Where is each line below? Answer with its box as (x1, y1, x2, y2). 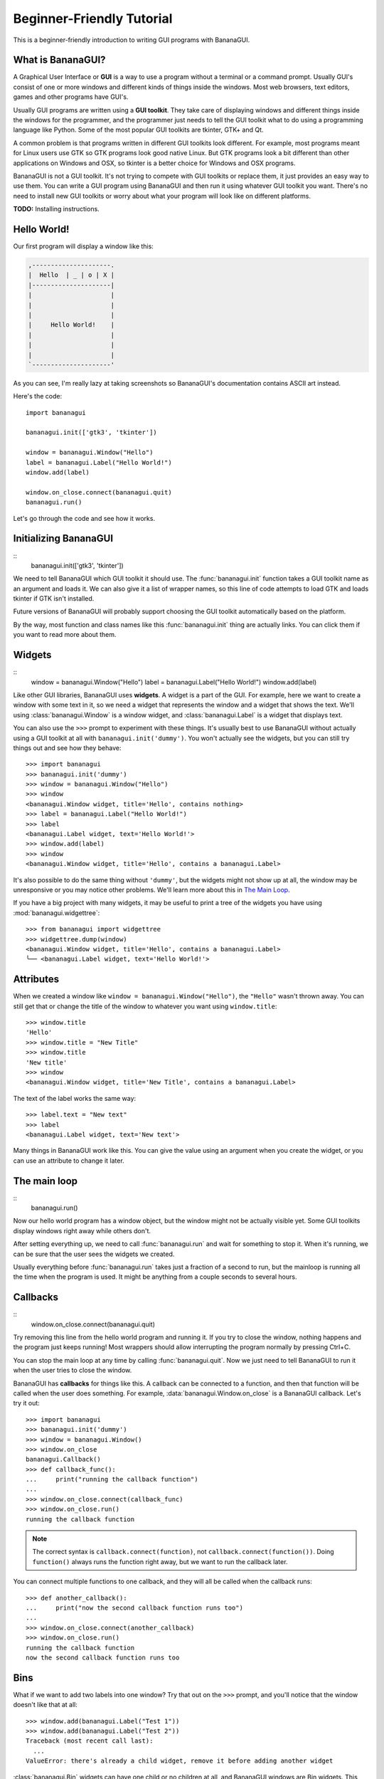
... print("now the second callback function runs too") (26, 1604, 243, 1612)
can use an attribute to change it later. (13, 1156, 124, 1165)
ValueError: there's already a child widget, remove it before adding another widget (26, 1757, 334, 1765)
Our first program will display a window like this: (13, 242, 154, 250)
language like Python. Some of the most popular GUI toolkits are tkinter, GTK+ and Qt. (13, 125, 264, 134)
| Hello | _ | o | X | (28, 271, 115, 279)
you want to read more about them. (13, 630, 117, 639)
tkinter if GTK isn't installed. (13, 594, 95, 603)
